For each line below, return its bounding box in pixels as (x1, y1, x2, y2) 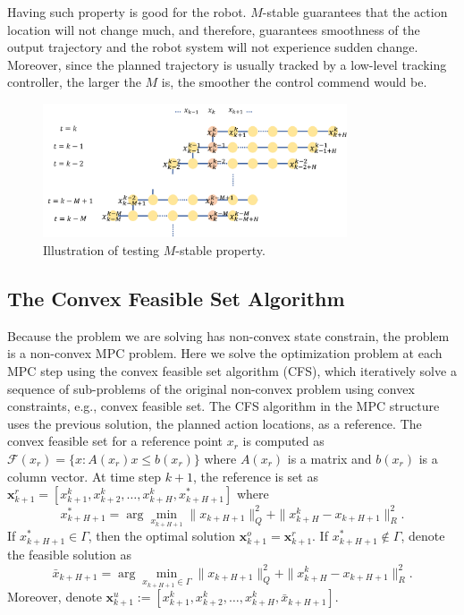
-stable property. (175, 241, 266, 260)
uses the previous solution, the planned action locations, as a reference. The (7, 414, 422, 432)
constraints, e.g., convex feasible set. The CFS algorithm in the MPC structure (7, 397, 440, 415)
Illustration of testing (43, 241, 160, 260)
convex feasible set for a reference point (7, 431, 223, 450)
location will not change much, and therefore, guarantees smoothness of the (7, 20, 420, 38)
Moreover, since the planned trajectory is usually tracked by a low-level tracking (7, 55, 447, 73)
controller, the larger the (7, 73, 141, 91)
